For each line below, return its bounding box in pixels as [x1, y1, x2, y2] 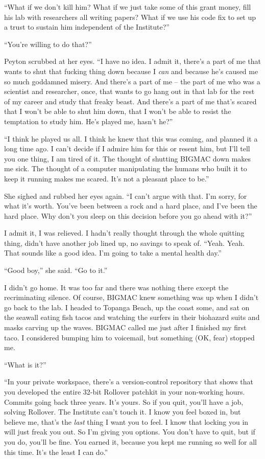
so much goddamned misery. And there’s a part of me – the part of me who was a [4, 76, 260, 86]
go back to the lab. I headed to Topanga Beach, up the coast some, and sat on [4, 302, 250, 312]
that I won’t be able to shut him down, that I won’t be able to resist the [4, 106, 231, 117]
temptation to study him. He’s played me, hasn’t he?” [4, 116, 173, 126]
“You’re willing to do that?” [4, 38, 92, 49]
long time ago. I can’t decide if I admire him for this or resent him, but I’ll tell [4, 143, 250, 154]
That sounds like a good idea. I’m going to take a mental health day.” [4, 247, 222, 258]
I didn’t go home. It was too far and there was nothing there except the [4, 282, 229, 292]
